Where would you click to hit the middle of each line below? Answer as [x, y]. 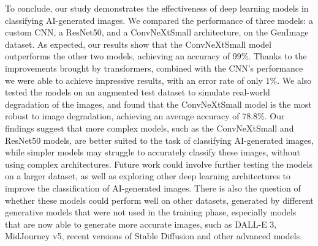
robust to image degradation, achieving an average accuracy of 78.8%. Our [145, 116]
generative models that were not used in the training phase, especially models [151, 212]
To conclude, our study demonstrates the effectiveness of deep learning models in [157, 8]
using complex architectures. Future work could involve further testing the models [159, 164]
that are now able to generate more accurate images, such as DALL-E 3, [141, 224]
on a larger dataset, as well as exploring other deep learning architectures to [148, 176]
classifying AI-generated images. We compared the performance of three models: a [159, 20]
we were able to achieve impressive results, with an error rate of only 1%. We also [158, 80]
